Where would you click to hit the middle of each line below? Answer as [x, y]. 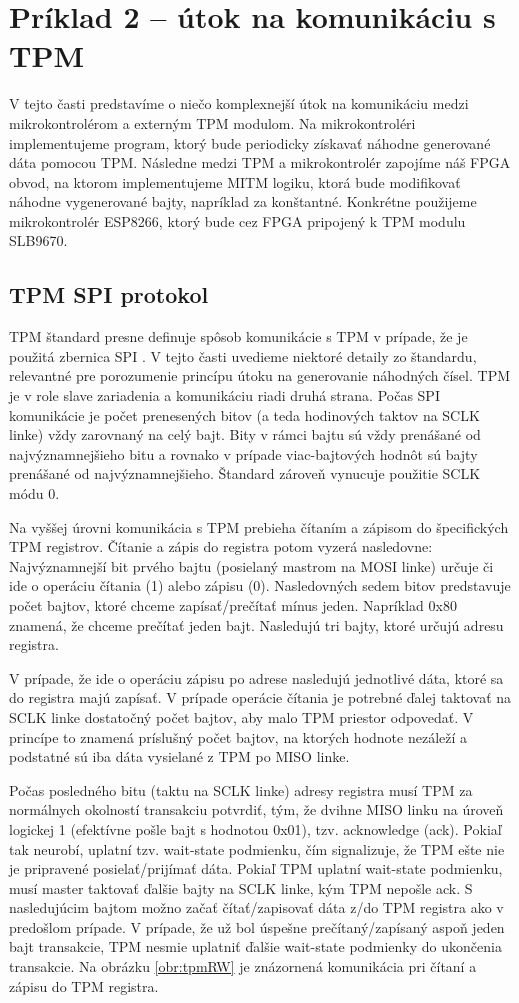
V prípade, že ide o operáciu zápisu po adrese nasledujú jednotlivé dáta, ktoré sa [256, 677]
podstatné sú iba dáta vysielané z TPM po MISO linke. [179, 756]
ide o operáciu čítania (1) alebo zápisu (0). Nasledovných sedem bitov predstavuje [260, 585]
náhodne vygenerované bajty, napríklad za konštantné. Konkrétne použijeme [243, 201]
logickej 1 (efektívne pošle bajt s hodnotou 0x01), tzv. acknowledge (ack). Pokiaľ [255, 828]
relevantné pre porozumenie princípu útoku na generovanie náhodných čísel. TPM [260, 375]
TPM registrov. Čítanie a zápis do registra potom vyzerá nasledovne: [221, 546]
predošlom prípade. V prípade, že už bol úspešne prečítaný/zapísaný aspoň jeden [257, 926]
